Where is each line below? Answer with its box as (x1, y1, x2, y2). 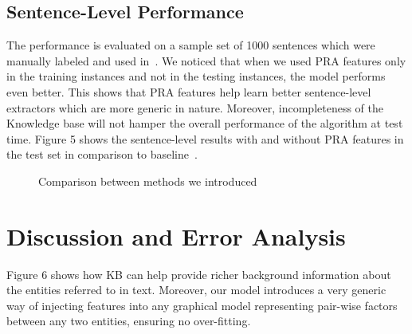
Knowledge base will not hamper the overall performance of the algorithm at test (6, 115, 403, 132)
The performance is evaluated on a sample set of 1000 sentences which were (6, 37, 375, 53)
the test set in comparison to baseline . (6, 146, 198, 163)
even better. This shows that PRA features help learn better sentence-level (6, 83, 371, 100)
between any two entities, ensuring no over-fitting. (6, 312, 251, 329)
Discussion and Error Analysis (6, 219, 346, 252)
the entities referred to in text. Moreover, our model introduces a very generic (6, 281, 386, 298)
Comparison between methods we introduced (38, 172, 257, 189)
